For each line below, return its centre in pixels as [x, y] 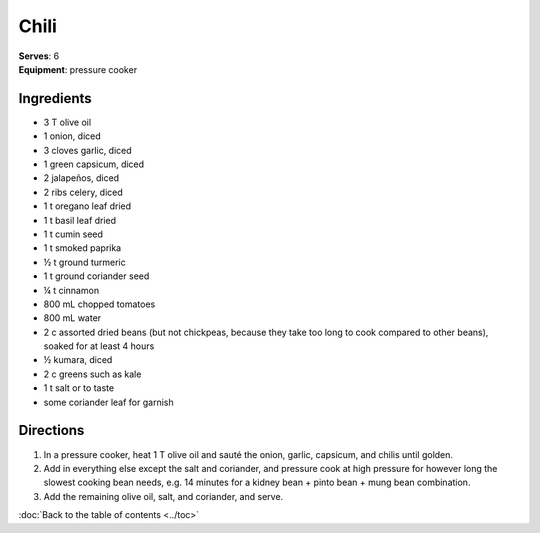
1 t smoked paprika [82, 248]
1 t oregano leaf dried [87, 206]
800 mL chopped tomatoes [99, 304]
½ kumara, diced [78, 360]
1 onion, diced [72, 136]
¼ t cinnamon [71, 290]
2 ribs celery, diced [83, 192]
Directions [51, 430]
